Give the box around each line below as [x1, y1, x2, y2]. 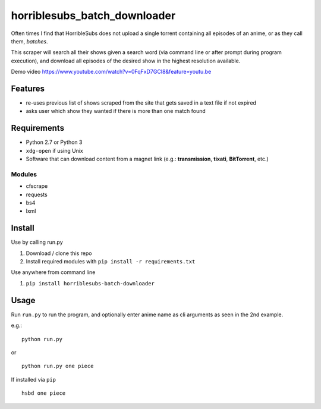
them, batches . [11, 37, 48, 45]
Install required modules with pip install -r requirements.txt [26, 258, 196, 265]
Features [11, 83, 45, 93]
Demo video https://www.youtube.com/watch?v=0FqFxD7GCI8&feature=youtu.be [11, 68, 212, 75]
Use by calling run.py [11, 238, 63, 246]
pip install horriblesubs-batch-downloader [26, 280, 155, 287]
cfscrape [26, 183, 48, 190]
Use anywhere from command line [11, 269, 96, 276]
